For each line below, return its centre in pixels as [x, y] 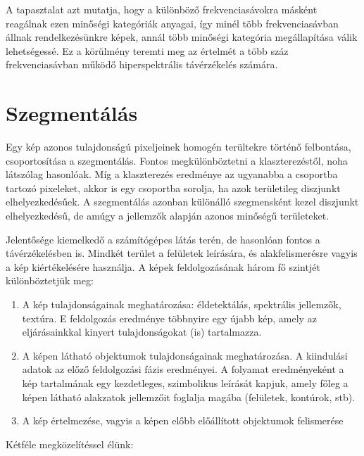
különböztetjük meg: [50, 280]
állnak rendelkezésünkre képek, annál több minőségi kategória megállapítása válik [182, 37]
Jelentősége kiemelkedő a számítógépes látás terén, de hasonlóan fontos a [163, 239]
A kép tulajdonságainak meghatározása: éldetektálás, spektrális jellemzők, [182, 304]
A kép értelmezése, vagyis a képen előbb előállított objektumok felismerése [183, 420]
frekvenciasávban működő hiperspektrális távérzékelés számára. [142, 64]
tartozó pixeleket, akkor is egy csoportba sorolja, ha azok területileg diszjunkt [173, 188]
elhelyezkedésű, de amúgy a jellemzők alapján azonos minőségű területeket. [168, 216]
